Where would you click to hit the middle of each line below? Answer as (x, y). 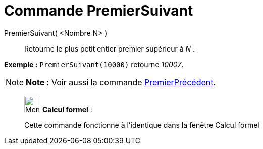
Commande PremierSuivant (99, 11)
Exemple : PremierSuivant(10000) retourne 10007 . (94, 64)
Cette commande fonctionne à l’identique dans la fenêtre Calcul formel (142, 125)
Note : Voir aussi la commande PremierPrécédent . (121, 82)
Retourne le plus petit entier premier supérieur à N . (110, 48)
